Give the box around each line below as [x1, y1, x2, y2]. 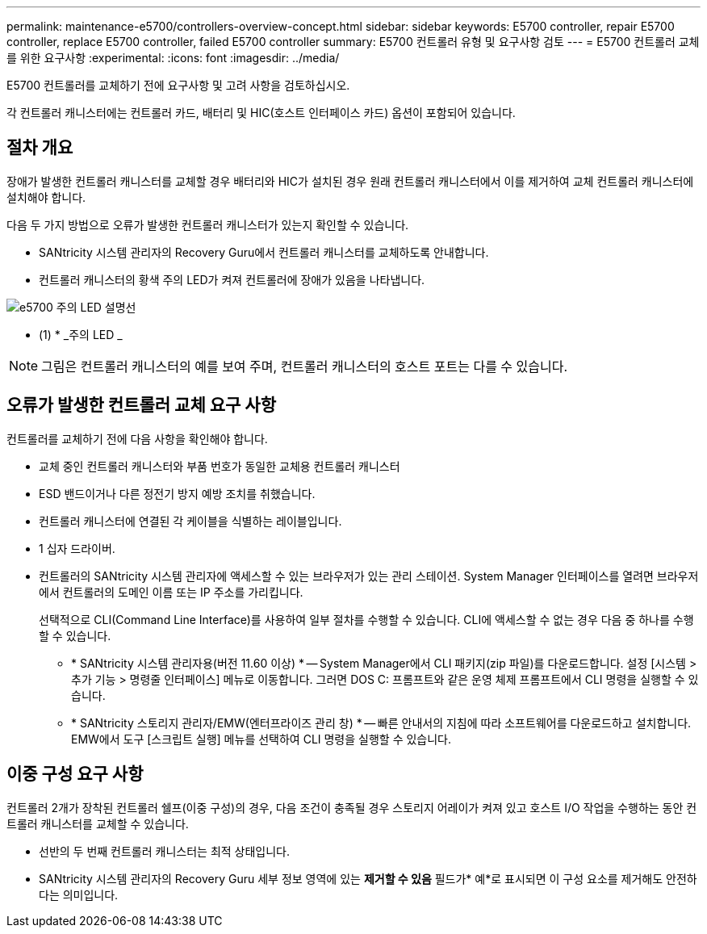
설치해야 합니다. [6, 190, 86, 204]
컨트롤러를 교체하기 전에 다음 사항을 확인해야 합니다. [6, 431, 268, 446]
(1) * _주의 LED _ [39, 327, 123, 341]
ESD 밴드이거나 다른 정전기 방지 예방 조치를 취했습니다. [39, 486, 316, 501]
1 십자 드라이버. [39, 541, 115, 555]
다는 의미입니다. [39, 887, 119, 902]
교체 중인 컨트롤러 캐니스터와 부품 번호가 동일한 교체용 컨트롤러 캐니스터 [39, 459, 400, 473]
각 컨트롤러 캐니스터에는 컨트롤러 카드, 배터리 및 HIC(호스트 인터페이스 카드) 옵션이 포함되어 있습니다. [6, 106, 516, 119]
